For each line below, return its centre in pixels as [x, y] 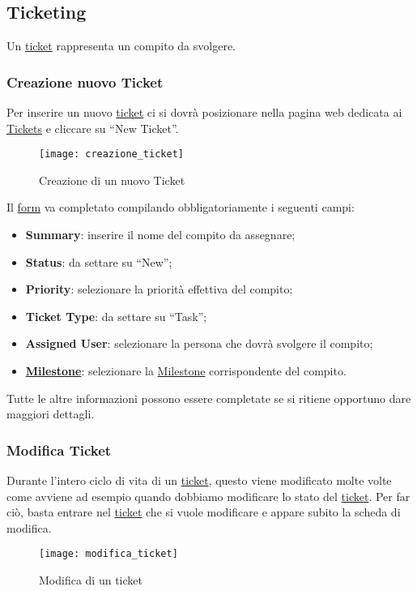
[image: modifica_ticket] [109, 554]
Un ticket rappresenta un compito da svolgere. [121, 46]
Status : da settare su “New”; [99, 261]
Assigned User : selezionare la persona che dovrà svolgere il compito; [199, 343]
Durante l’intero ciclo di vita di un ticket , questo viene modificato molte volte [199, 480]
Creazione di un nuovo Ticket [112, 180]
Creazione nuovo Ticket [85, 81]
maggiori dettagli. [51, 414]
